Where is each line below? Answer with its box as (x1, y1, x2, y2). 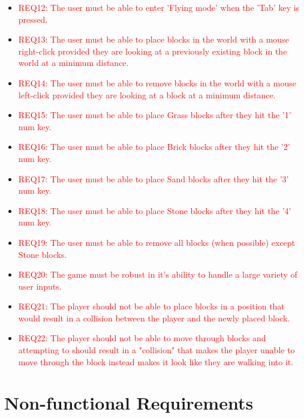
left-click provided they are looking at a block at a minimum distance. (18, 88, 276, 101)
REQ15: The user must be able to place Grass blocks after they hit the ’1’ (18, 109, 291, 121)
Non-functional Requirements (4, 390, 254, 415)
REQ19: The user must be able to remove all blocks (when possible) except (18, 236, 296, 248)
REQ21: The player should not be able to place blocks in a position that (18, 300, 285, 312)
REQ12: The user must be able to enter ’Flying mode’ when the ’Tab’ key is (18, 1, 300, 13)
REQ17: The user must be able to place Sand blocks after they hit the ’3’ (18, 172, 289, 185)
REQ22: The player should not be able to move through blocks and (18, 332, 266, 344)
